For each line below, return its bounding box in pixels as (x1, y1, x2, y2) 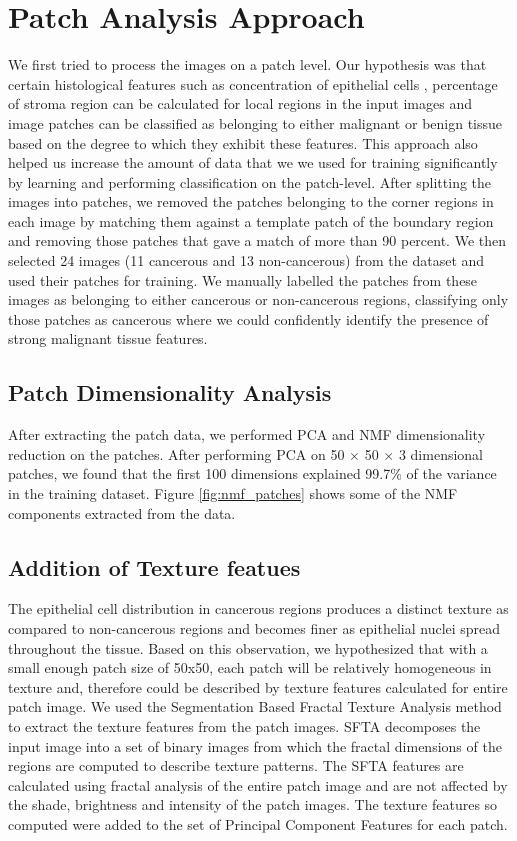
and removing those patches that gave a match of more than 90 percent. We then (8, 230, 507, 251)
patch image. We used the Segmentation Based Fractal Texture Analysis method (8, 696, 502, 717)
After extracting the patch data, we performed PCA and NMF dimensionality (8, 424, 486, 445)
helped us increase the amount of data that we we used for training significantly (8, 152, 498, 173)
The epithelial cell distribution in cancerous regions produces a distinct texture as (8, 598, 509, 619)
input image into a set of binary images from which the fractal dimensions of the (8, 735, 502, 756)
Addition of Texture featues (8, 551, 301, 582)
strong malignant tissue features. (8, 328, 208, 349)
